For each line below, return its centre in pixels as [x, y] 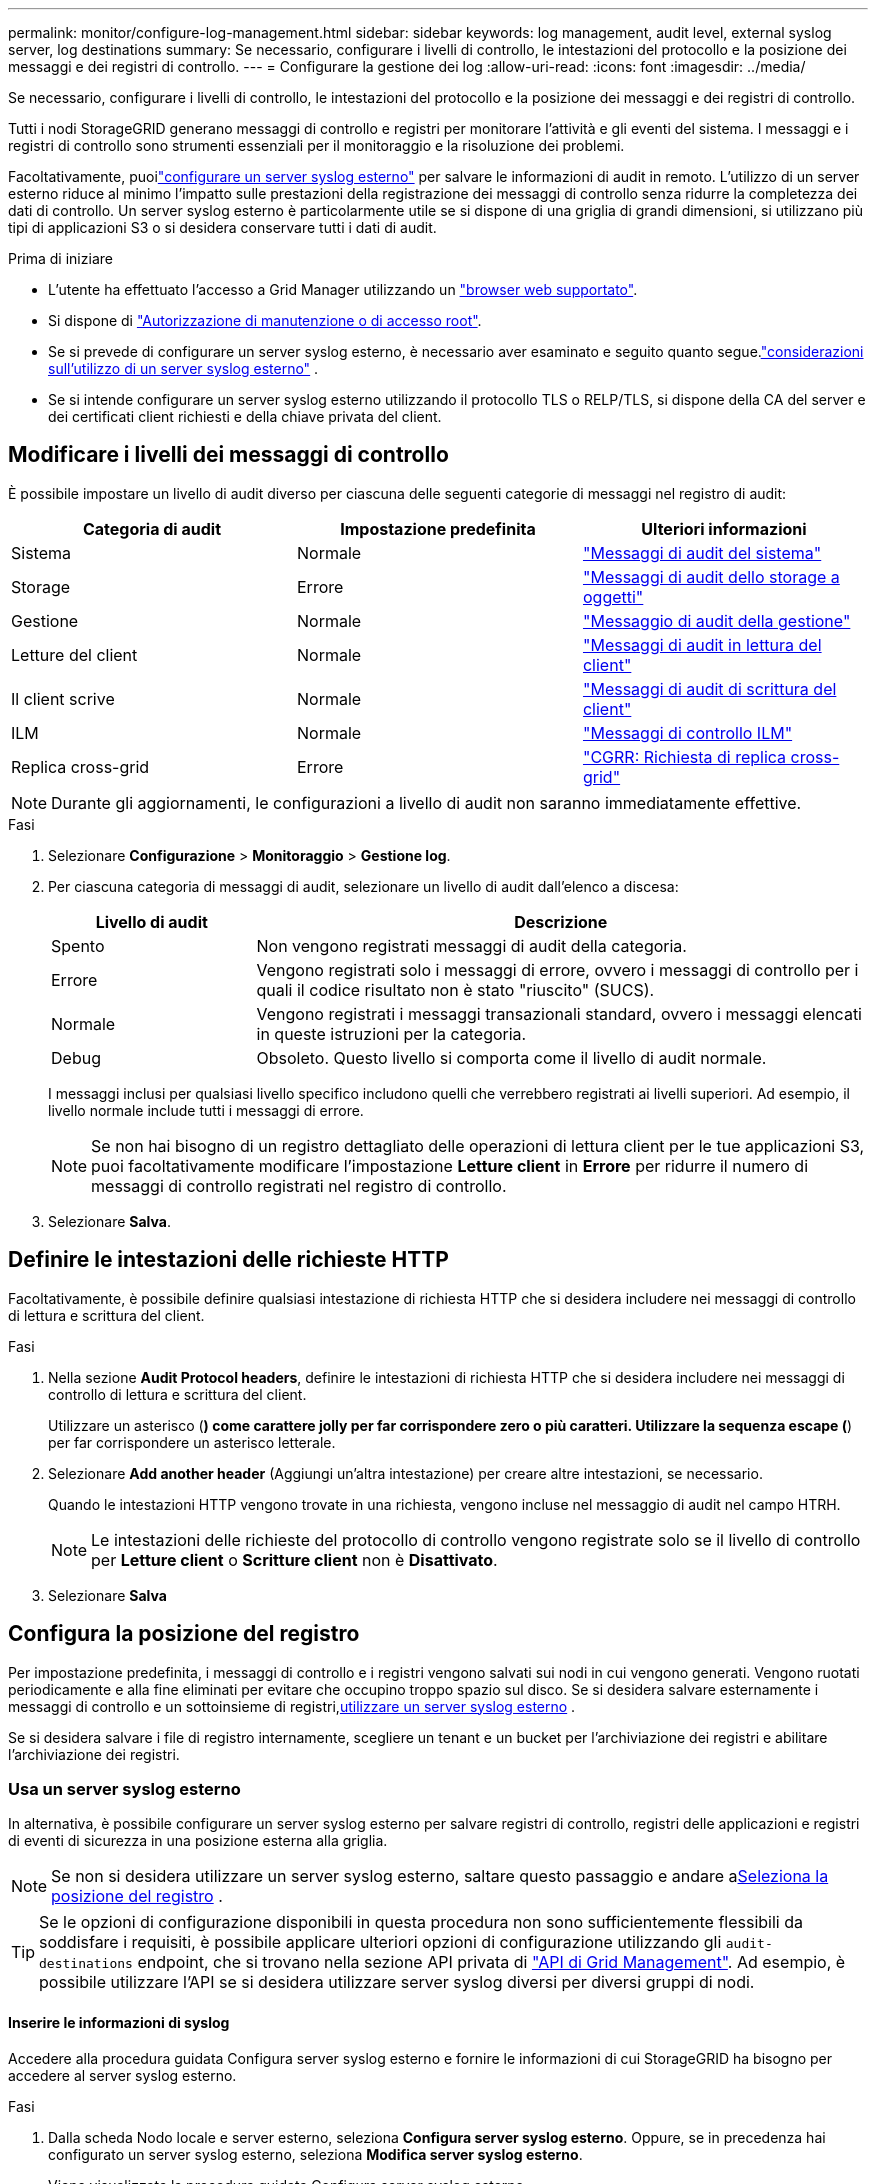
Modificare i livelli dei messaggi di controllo [228, 455]
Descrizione [561, 921]
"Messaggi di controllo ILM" [687, 732]
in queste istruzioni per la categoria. [391, 1033]
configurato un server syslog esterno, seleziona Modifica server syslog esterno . [315, 2154]
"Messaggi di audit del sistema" [702, 552]
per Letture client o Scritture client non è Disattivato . [294, 1559]
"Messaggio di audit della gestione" [716, 620]
